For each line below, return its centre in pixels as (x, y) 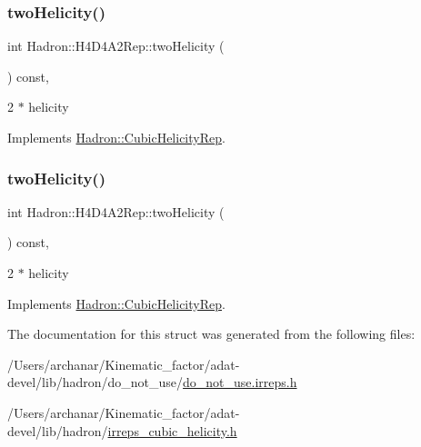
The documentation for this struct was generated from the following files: (211, 334)
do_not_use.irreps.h (240, 382)
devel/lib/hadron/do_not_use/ (95, 382)
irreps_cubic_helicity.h (172, 430)
